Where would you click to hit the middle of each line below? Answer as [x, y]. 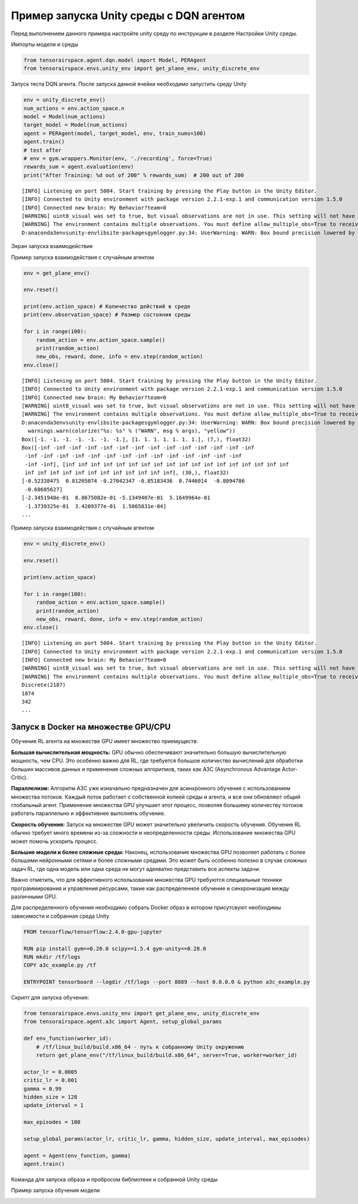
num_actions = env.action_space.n [74, 108]
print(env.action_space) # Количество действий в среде [107, 307]
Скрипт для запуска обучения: [50, 998]
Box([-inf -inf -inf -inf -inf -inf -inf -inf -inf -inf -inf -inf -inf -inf [138, 447]
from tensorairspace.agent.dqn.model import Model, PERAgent [115, 60]
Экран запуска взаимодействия [52, 246]
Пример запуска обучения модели [55, 1190]
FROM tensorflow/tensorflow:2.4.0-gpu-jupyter [93, 932]
